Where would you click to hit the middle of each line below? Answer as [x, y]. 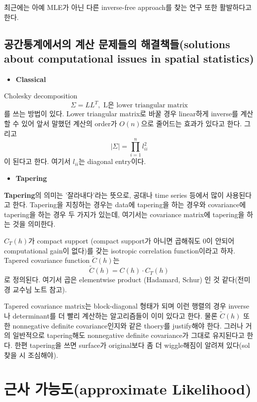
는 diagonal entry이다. [112, 161]
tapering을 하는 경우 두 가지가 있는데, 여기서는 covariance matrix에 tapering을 [124, 214]
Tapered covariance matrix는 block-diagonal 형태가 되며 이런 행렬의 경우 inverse [127, 306]
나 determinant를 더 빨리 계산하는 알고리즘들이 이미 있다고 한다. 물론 [111, 316]
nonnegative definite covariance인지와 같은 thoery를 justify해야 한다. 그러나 [128, 325]
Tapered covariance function [47, 260]
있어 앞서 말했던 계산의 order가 [69, 123]
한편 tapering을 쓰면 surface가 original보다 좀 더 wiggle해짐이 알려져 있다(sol [132, 345]
